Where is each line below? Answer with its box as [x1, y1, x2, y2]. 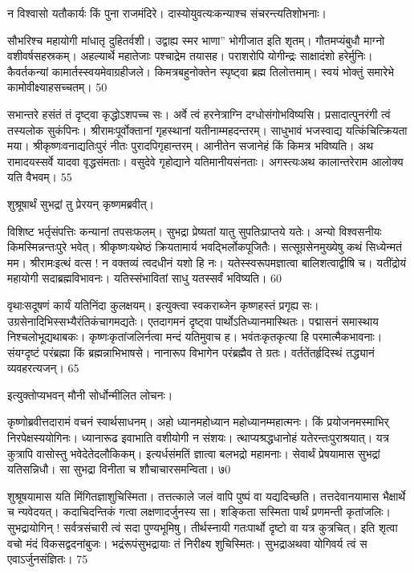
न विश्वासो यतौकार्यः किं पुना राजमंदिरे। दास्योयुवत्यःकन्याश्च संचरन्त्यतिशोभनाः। [7, 5, 327, 21]
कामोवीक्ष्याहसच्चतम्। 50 [7, 79, 108, 95]
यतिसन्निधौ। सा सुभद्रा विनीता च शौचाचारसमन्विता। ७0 [7, 461, 231, 477]
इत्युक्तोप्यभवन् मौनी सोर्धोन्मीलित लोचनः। [7, 386, 173, 403]
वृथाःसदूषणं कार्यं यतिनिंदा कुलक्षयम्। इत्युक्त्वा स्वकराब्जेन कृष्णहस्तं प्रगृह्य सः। [7, 296, 319, 313]
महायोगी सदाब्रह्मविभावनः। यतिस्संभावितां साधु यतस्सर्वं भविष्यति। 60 [7, 270, 282, 286]
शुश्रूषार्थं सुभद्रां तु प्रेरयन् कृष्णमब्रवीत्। [7, 195, 154, 212]
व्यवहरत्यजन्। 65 [7, 360, 79, 376]
